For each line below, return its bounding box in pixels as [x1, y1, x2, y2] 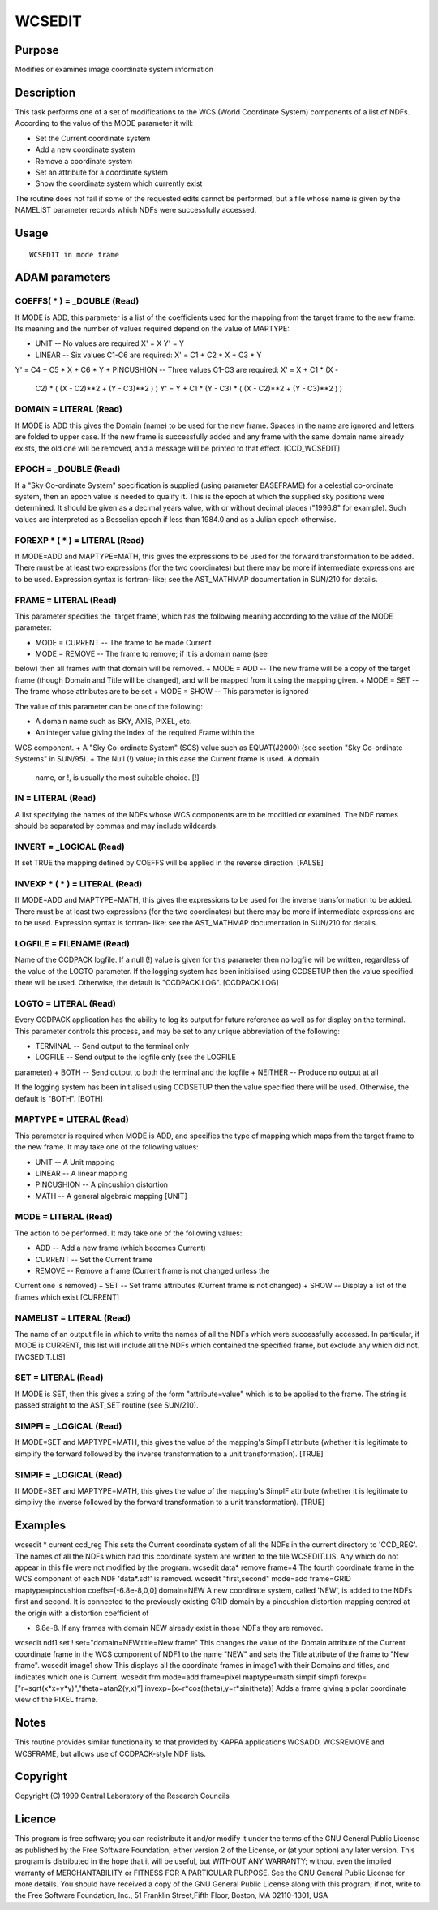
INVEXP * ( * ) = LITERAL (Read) [15, 878, 143, 890]
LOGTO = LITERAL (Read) [15, 998, 117, 1009]
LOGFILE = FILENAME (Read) [15, 938, 130, 949]
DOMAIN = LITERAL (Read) [15, 403, 123, 415]
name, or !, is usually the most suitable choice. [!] [35, 772, 200, 783]
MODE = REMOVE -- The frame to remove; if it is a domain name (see [35, 649, 268, 659]
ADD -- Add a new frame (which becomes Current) [35, 1243, 206, 1253]
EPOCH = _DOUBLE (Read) [15, 463, 121, 475]
